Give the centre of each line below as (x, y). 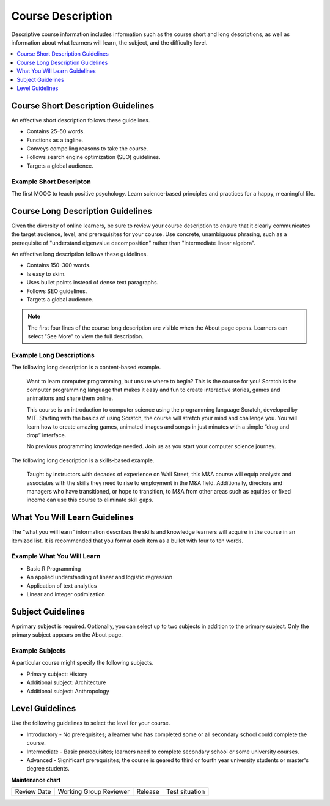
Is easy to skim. (46, 274)
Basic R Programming (54, 568)
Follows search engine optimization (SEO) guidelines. (94, 157)
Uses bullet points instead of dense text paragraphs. (93, 283)
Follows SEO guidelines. (57, 291)
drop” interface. (46, 435)
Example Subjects (39, 650)
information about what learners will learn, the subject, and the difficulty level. (109, 42)
